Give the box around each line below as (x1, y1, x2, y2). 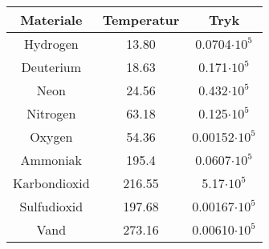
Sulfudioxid (19, 197, 84, 215)
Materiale (20, 10, 83, 29)
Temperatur (102, 10, 180, 29)
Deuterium (21, 58, 82, 76)
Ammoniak (20, 151, 83, 169)
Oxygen (30, 127, 73, 146)
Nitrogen (26, 104, 76, 122)
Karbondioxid (13, 174, 90, 192)
